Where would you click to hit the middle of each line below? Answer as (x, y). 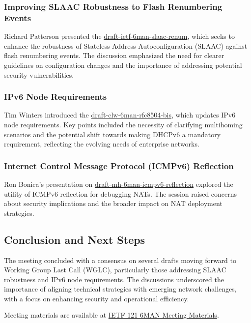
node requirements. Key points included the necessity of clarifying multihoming (123, 124)
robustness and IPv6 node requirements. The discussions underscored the (114, 279)
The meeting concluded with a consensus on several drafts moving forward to (120, 260)
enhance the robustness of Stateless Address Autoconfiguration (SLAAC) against (126, 45)
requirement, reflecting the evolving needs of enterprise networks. (102, 144)
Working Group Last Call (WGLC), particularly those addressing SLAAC (115, 270)
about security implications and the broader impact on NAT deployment (113, 203)
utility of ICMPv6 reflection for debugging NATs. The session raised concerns (121, 193)
